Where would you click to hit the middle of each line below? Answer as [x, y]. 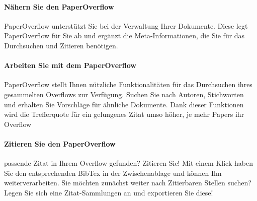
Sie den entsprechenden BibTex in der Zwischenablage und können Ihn [113, 173]
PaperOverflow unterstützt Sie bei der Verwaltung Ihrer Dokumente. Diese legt [126, 25]
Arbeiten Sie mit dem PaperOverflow [70, 65]
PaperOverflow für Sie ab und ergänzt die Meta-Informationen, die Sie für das [124, 36]
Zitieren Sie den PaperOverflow [60, 143]
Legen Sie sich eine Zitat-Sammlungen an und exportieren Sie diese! [109, 192]
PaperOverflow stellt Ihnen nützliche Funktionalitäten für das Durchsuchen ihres [128, 84]
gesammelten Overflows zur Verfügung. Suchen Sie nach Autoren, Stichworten [124, 94]
